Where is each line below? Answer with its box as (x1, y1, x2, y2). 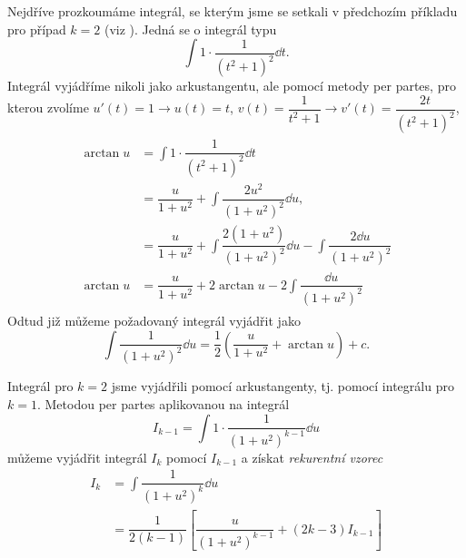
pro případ (7, 19, 66, 38)
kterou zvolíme (7, 98, 89, 117)
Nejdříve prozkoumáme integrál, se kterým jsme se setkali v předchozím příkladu (7, 2, 458, 20)
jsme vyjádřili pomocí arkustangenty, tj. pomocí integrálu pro (111, 377, 454, 396)
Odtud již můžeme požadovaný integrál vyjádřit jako (7, 310, 301, 329)
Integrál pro (7, 377, 74, 396)
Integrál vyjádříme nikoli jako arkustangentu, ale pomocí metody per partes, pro (7, 76, 456, 95)
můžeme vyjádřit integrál (7, 447, 147, 466)
